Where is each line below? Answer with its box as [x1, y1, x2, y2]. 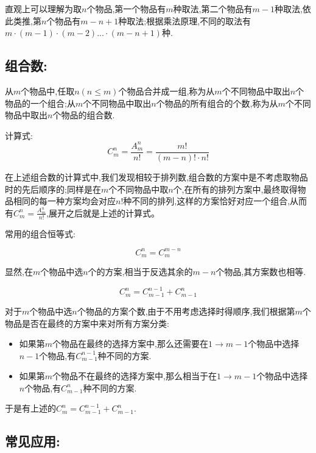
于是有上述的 [5, 402, 56, 415]
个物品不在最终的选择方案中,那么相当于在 [52, 369, 217, 382]
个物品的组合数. [52, 109, 115, 121]
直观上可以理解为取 [5, 2, 82, 15]
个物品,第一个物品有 [86, 2, 166, 15]
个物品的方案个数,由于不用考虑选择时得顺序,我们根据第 [77, 304, 295, 317]
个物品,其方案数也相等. [216, 265, 306, 278]
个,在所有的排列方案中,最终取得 [173, 182, 298, 195]
